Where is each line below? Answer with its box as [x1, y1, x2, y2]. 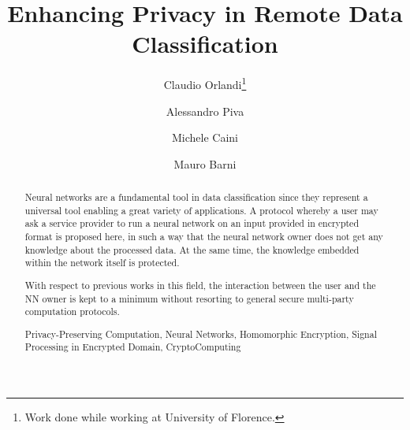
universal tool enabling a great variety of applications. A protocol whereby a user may [24, 203, 378, 217]
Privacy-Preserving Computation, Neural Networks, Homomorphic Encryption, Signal [24, 327, 377, 340]
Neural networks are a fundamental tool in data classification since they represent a [24, 191, 368, 204]
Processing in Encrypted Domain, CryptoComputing [24, 340, 241, 354]
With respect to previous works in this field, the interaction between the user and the [24, 278, 376, 291]
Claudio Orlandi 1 [163, 74, 247, 92]
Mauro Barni [173, 155, 237, 172]
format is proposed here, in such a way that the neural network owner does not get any [24, 230, 383, 243]
